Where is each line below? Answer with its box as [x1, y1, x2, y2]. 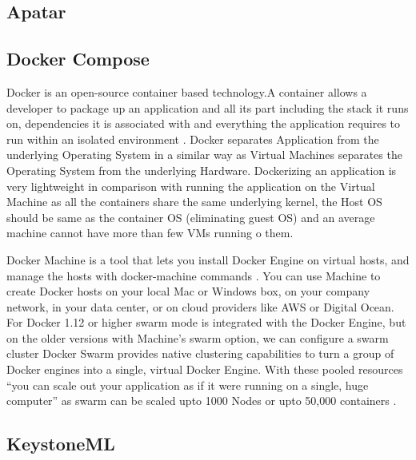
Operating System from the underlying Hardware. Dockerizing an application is [6, 161, 397, 178]
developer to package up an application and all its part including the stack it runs [6, 99, 409, 116]
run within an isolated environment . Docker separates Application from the [6, 130, 379, 147]
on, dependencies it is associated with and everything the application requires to [6, 115, 401, 132]
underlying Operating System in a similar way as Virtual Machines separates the [6, 146, 402, 163]
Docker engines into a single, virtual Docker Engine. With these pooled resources [6, 361, 403, 378]
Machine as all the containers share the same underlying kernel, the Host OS [6, 193, 382, 210]
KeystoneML [6, 431, 115, 456]
